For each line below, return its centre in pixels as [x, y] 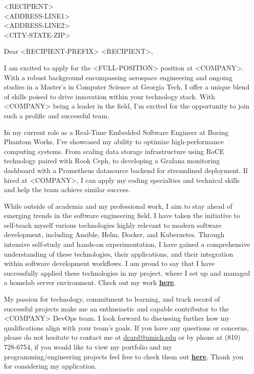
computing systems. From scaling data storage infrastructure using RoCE [114, 151]
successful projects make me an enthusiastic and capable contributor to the [116, 308]
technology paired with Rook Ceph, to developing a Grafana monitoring [112, 161]
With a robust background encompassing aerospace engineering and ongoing [118, 77]
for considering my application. [50, 366]
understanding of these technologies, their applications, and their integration [119, 253]
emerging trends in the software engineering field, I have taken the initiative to [122, 215]
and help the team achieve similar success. [67, 189]
